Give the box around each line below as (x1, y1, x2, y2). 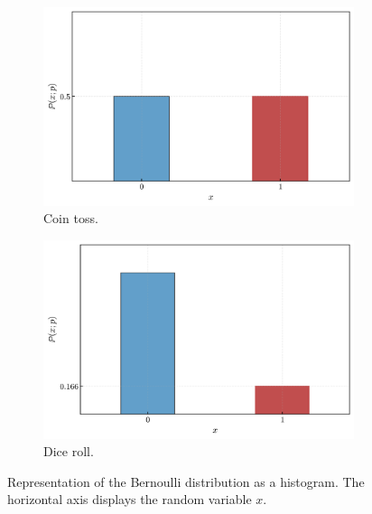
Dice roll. (43, 442, 94, 461)
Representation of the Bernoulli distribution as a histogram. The (7, 472, 365, 491)
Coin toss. (43, 209, 98, 228)
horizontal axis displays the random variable (7, 490, 252, 509)
